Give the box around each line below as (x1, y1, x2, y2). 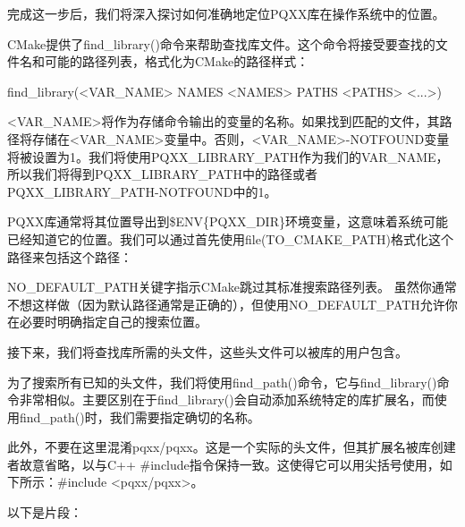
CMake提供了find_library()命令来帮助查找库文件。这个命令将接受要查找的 (7, 34, 435, 53)
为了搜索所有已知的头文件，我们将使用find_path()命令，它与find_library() (7, 372, 437, 391)
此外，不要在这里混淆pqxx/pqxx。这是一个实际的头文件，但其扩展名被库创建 (7, 438, 456, 456)
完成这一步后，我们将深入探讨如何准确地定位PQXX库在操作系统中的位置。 (7, 4, 445, 22)
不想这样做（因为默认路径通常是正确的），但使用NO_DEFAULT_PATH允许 (7, 294, 445, 313)
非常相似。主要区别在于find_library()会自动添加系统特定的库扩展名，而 (19, 390, 435, 409)
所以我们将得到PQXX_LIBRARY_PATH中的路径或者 (7, 165, 317, 183)
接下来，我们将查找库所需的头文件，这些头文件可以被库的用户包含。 (7, 342, 408, 361)
